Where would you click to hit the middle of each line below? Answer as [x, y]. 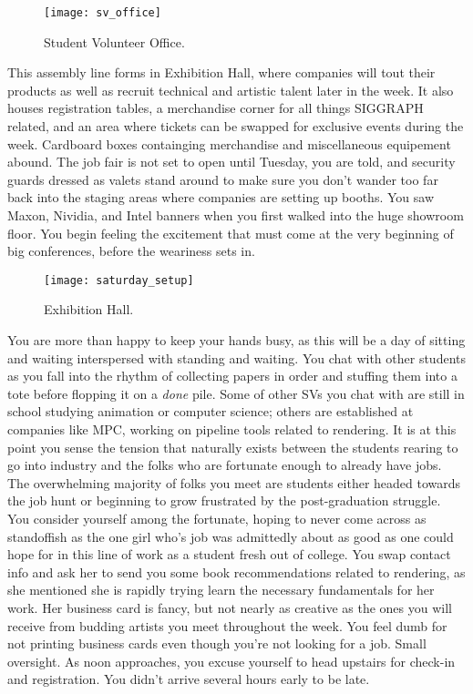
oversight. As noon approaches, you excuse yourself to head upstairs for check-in [231, 661]
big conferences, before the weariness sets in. [131, 251]
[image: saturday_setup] [119, 280]
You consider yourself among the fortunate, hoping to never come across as [217, 518]
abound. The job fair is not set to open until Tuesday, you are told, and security [231, 162]
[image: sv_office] [103, 13]
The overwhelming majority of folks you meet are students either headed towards [234, 482]
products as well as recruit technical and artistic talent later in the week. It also [231, 90]
